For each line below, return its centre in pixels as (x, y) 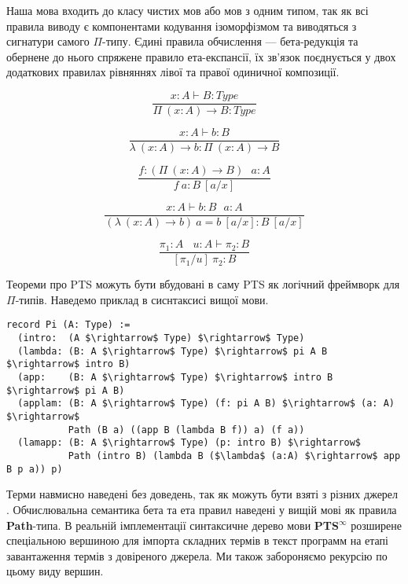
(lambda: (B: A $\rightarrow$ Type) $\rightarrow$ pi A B (173, 351)
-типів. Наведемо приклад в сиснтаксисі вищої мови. (142, 299)
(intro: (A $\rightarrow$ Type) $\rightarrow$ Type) (161, 338)
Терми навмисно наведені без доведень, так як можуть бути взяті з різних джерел (202, 494)
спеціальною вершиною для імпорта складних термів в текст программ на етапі (197, 540)
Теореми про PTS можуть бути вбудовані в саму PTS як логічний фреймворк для (203, 284)
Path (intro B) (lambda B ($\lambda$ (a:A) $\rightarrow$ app (234, 456)
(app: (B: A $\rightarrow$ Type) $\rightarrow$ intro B (175, 378)
